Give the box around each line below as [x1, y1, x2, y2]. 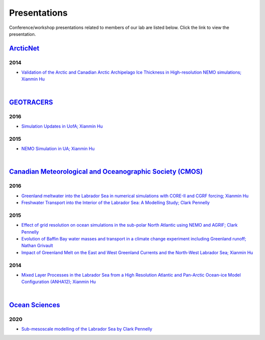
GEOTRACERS [9, 98, 53, 106]
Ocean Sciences [9, 301, 60, 309]
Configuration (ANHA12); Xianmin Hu [21, 279, 96, 285]
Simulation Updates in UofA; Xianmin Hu [21, 123, 103, 130]
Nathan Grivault [21, 243, 53, 249]
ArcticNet [9, 44, 40, 52]
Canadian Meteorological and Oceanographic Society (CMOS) [9, 167, 203, 176]
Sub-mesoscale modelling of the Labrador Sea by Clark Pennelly [21, 326, 153, 332]
